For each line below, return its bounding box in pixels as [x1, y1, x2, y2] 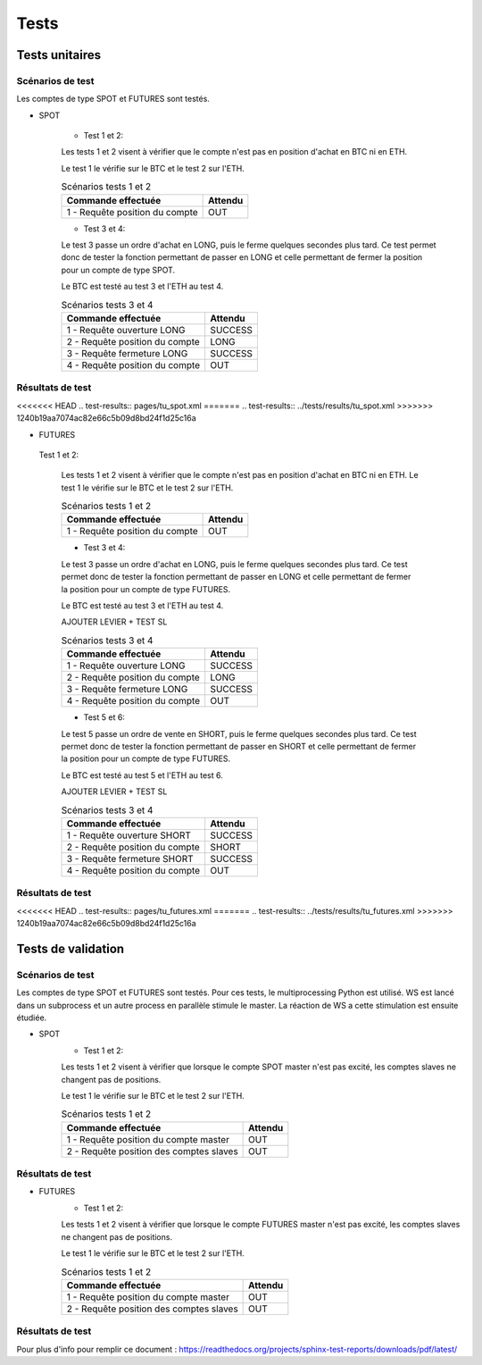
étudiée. [16, 1012, 47, 1023]
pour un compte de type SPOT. [61, 264, 176, 275]
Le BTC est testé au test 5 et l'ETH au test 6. [61, 769, 223, 781]
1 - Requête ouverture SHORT [66, 829, 192, 842]
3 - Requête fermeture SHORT [66, 852, 194, 865]
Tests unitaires [16, 47, 102, 63]
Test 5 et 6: [83, 712, 125, 723]
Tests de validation [16, 941, 125, 956]
